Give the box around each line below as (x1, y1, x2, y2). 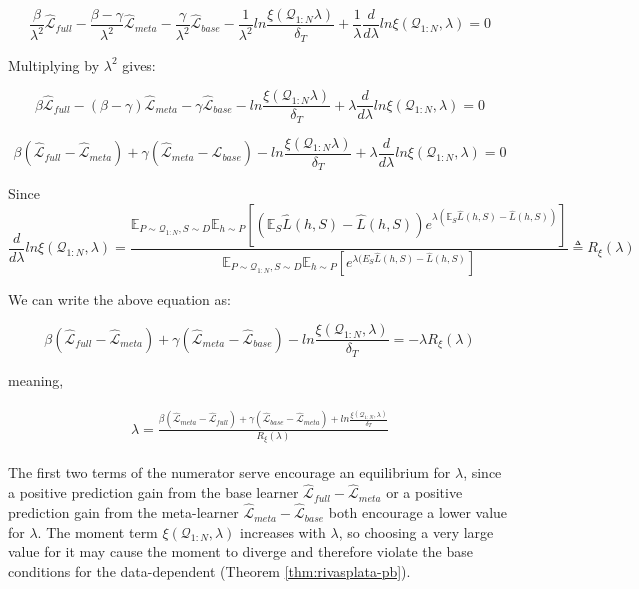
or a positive (386, 482, 463, 503)
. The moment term (37, 521, 158, 542)
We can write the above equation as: (8, 288, 231, 309)
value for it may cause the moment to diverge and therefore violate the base (8, 541, 473, 562)
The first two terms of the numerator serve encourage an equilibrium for (8, 462, 451, 483)
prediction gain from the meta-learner (8, 502, 239, 523)
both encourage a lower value (328, 502, 508, 523)
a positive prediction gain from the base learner (8, 482, 299, 503)
